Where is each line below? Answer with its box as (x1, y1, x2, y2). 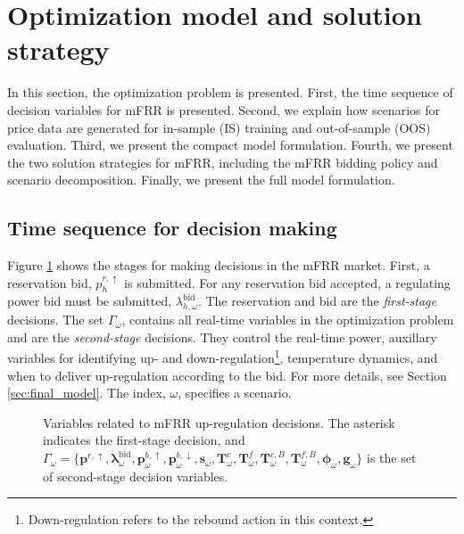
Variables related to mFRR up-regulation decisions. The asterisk (43, 413, 395, 431)
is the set (366, 448, 417, 467)
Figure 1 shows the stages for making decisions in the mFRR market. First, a (7, 256, 430, 275)
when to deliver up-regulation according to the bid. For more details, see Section (7, 366, 447, 384)
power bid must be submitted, (7, 292, 172, 310)
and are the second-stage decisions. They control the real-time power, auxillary (7, 327, 437, 346)
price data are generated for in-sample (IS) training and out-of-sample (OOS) (7, 118, 431, 136)
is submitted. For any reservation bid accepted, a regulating (124, 273, 451, 292)
